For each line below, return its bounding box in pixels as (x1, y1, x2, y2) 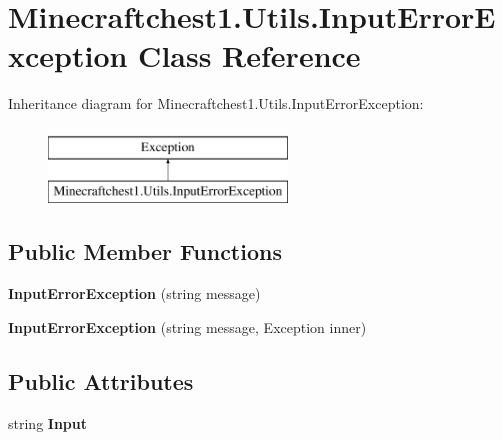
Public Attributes (8, 365, 194, 396)
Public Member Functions (8, 236, 282, 267)
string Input (8, 412, 87, 433)
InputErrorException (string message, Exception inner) (8, 316, 367, 337)
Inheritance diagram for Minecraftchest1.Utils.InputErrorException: (8, 93, 424, 114)
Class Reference (138, 35, 361, 76)
